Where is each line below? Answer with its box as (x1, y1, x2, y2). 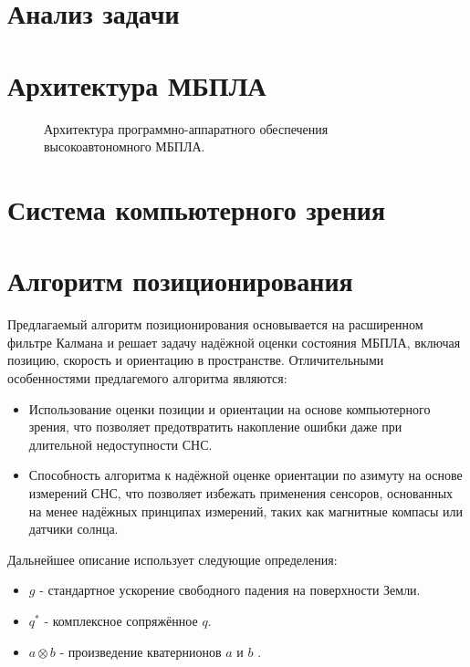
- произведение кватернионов (59, 641, 222, 661)
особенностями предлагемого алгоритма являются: (7, 368, 287, 387)
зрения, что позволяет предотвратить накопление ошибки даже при (28, 417, 402, 436)
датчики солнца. (28, 519, 119, 538)
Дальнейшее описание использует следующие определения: (7, 549, 338, 568)
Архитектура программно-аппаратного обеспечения (44, 119, 329, 138)
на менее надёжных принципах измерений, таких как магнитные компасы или (28, 501, 464, 520)
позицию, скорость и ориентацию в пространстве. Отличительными (7, 350, 384, 370)
